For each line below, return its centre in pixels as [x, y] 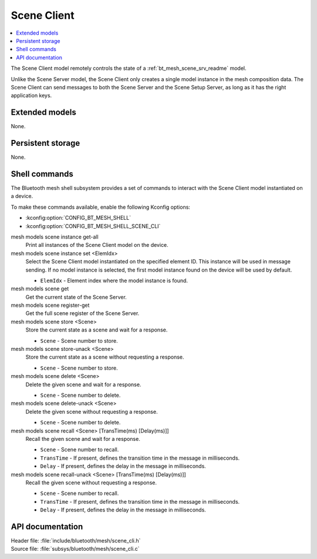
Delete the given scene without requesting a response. [92, 411]
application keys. [31, 96]
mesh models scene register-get [50, 305]
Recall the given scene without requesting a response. [91, 483]
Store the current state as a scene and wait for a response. [97, 330]
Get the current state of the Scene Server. [76, 297]
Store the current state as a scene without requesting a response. [105, 357]
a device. [22, 196]
